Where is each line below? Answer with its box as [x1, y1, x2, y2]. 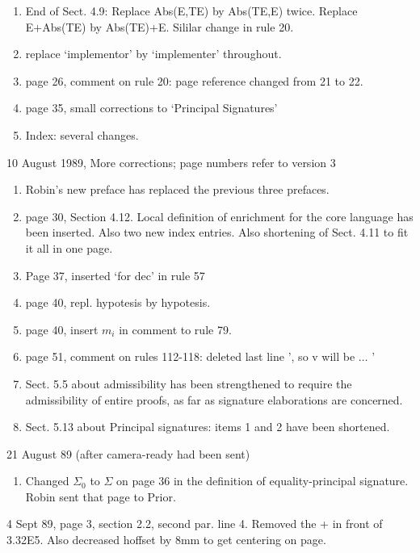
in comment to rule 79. [119, 320, 232, 337]
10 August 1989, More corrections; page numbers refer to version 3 [6, 153, 336, 170]
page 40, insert [25, 320, 99, 337]
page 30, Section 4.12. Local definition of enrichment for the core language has [25, 207, 414, 224]
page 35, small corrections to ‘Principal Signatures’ [25, 99, 278, 116]
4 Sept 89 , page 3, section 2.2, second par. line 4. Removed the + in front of [6, 515, 383, 532]
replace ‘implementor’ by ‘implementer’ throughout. [25, 45, 282, 62]
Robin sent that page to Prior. [25, 488, 176, 505]
